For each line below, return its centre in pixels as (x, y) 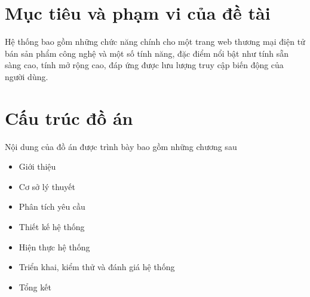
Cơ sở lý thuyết (47, 186)
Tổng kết (35, 287)
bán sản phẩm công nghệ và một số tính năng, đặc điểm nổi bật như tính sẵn (147, 53)
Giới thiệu (37, 166)
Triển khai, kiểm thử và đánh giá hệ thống (97, 267)
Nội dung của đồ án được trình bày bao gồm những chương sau (121, 146)
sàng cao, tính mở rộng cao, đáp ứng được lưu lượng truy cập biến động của (144, 65)
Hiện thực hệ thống (54, 247)
